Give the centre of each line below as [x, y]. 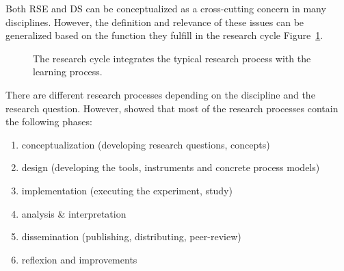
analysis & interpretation [74, 213]
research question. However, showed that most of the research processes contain [172, 108]
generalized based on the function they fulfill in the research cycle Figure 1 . [164, 35]
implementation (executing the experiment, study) [127, 190]
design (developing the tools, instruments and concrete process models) [171, 167]
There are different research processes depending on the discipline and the [160, 94]
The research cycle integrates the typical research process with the [172, 58]
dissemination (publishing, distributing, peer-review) [131, 236]
